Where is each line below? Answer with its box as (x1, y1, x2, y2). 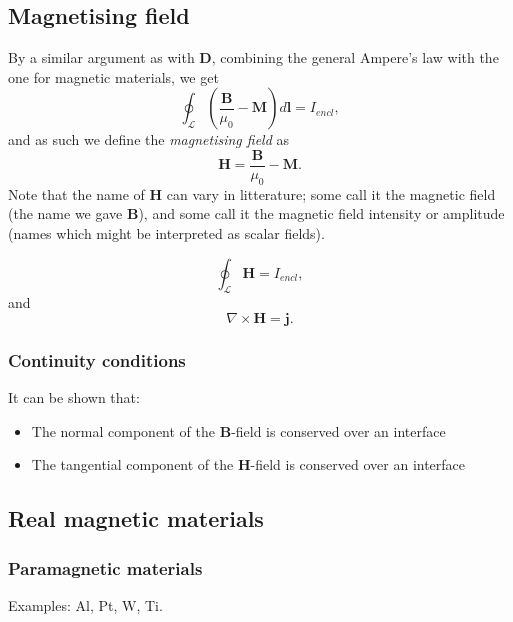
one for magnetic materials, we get (8, 66, 219, 87)
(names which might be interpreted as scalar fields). (8, 223, 325, 244)
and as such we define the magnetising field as (8, 129, 290, 150)
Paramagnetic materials (8, 555, 203, 580)
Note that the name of (8, 183, 145, 204)
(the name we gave (8, 203, 123, 224)
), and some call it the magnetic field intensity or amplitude (138, 203, 505, 224)
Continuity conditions (8, 347, 186, 372)
